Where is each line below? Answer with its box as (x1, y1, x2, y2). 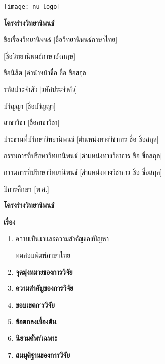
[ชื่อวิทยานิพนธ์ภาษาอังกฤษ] (4, 50, 76, 61)
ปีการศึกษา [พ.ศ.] (4, 183, 49, 194)
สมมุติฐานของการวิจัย (15, 349, 70, 360)
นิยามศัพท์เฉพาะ (15, 332, 58, 343)
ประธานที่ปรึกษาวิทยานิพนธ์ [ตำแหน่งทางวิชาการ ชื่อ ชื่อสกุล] (4, 133, 159, 144)
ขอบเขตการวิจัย (15, 299, 55, 310)
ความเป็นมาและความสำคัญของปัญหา (15, 233, 109, 243)
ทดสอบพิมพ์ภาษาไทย (15, 249, 71, 260)
